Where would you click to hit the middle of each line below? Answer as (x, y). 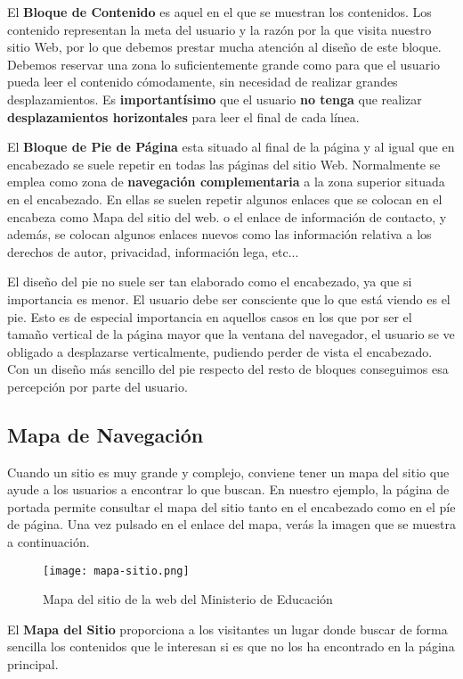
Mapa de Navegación (106, 434)
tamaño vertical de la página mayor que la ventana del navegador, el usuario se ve (231, 334)
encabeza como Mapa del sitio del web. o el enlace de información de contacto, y (227, 216)
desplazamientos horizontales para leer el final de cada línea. (183, 116)
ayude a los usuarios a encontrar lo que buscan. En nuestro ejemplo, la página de (228, 489)
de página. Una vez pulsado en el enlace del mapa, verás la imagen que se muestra (231, 524)
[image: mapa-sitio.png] (116, 571)
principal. (33, 664)
